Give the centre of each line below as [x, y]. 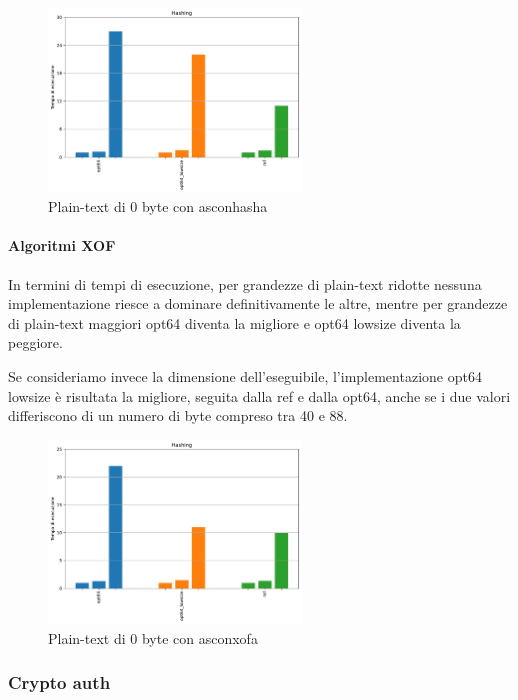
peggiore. [35, 342]
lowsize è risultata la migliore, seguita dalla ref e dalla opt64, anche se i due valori [259, 395]
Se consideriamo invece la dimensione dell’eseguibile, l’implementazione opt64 [245, 375]
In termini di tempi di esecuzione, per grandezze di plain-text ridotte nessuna [245, 283]
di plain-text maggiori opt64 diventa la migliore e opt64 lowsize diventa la [234, 322]
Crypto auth [59, 682]
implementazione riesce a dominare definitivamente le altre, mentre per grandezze [258, 303]
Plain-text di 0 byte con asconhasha [158, 206]
